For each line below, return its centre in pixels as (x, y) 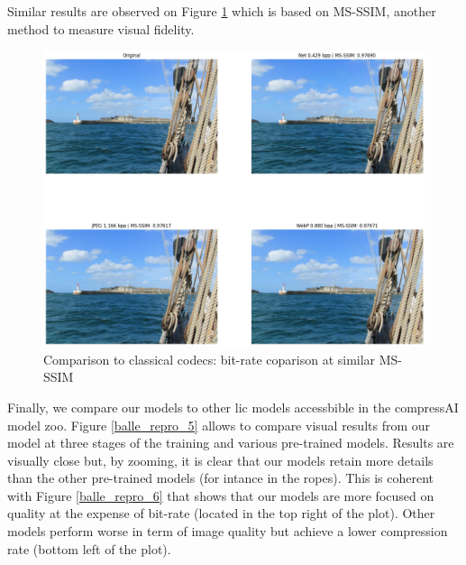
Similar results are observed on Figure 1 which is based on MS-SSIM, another (222, 11)
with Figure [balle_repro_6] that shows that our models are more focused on (221, 495)
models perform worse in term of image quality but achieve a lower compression (228, 531)
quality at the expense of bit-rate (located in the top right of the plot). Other (221, 513)
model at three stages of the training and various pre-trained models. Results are (231, 443)
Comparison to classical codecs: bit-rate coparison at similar (210, 359)
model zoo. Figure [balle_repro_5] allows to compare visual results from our (219, 425)
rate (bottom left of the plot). (89, 548)
